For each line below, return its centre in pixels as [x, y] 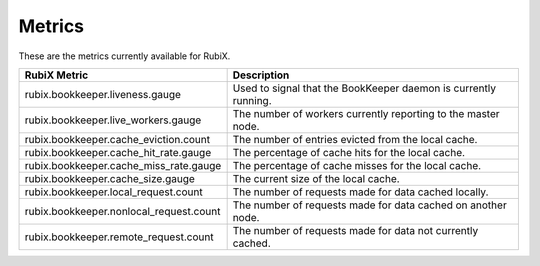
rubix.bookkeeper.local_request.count [114, 192]
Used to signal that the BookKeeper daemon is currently [364, 88]
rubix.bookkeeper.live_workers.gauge [113, 120]
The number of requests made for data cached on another [369, 205]
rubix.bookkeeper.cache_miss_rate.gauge [123, 165]
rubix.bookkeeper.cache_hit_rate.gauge [118, 152]
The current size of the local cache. [316, 178]
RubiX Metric [56, 75]
